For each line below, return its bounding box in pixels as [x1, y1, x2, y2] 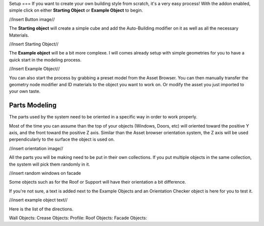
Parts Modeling [9, 101, 57, 110]
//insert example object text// [9, 197, 68, 203]
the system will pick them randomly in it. [9, 161, 90, 167]
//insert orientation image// [9, 145, 64, 151]
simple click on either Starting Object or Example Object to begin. [9, 7, 143, 13]
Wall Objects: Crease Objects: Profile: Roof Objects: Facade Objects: [9, 215, 147, 221]
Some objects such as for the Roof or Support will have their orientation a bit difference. [9, 179, 186, 185]
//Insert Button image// [9, 16, 55, 22]
